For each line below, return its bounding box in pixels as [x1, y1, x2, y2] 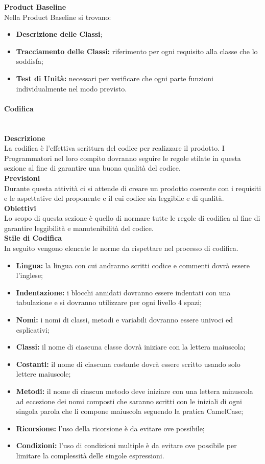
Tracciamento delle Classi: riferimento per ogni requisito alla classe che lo [16, 45, 258, 56]
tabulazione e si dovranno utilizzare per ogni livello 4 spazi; [16, 297, 202, 308]
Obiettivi [4, 202, 36, 213]
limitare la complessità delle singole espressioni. [16, 450, 164, 460]
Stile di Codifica [4, 233, 62, 243]
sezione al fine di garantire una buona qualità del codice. [4, 163, 181, 173]
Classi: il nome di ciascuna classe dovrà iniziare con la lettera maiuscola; [16, 341, 246, 352]
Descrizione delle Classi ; [16, 29, 103, 39]
